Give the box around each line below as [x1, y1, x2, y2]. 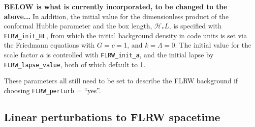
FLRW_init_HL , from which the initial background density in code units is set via [4, 30, 247, 40]
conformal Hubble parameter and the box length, [4, 21, 152, 31]
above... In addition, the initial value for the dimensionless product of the [4, 11, 229, 21]
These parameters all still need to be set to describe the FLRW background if [4, 76, 238, 86]
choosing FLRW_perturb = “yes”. [4, 85, 101, 95]
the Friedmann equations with [4, 40, 95, 50]
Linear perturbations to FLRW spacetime [4, 109, 221, 124]
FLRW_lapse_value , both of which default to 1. [4, 59, 146, 69]
